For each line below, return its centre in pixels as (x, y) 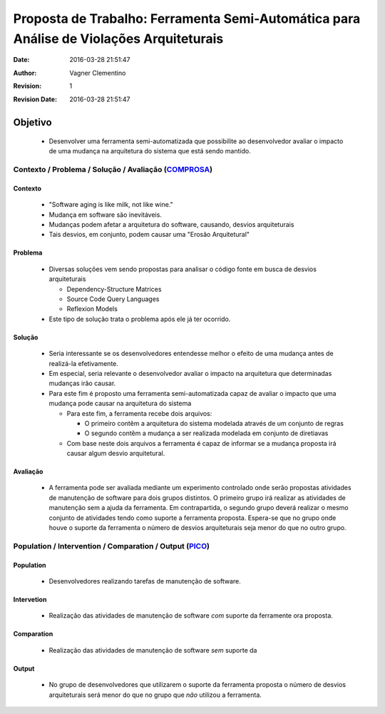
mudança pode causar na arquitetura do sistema (120, 404)
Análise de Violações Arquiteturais (118, 39)
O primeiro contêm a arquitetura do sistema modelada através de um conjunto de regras (214, 423)
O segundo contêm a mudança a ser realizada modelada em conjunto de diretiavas (206, 433)
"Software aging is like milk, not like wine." (111, 205)
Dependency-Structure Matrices (114, 289)
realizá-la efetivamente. (84, 363)
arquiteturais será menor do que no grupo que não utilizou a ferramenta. (155, 695)
